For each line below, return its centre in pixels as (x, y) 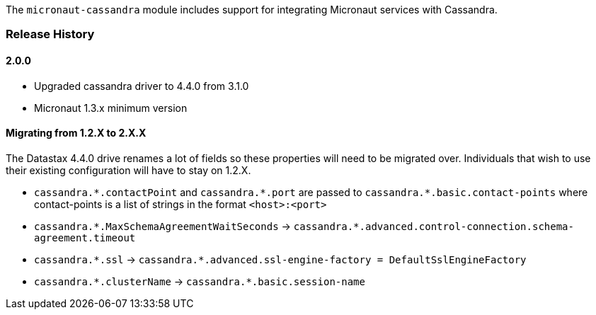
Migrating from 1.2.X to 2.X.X (76, 133)
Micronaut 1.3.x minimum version (111, 108)
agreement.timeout (85, 237)
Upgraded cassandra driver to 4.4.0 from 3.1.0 (142, 86)
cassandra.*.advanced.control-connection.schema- (434, 226)
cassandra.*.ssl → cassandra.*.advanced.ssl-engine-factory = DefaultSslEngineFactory (280, 259)
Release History (50, 34)
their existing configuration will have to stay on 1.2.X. (128, 170)
